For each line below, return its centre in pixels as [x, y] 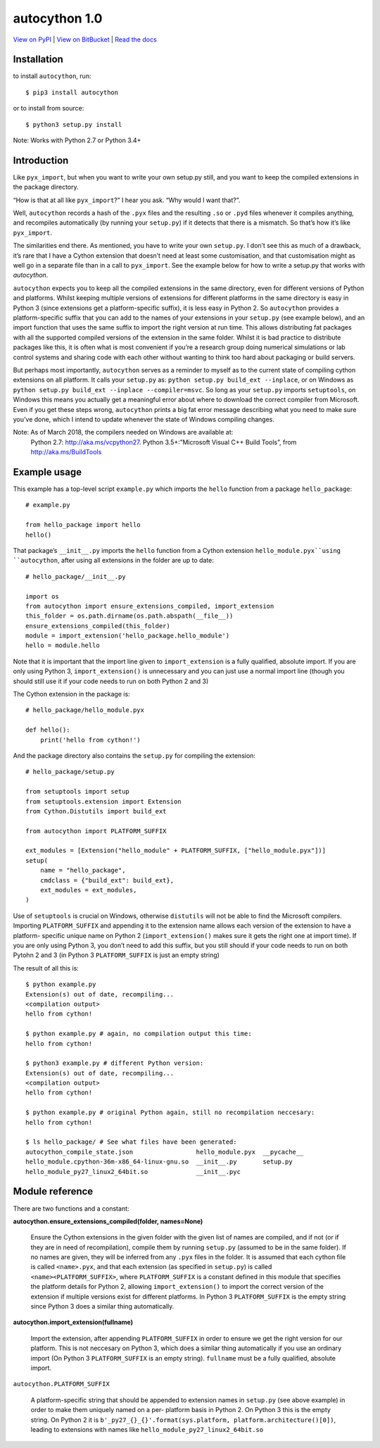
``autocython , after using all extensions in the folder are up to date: [114, 561]
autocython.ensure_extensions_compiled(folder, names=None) [108, 1221]
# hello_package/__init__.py [76, 576]
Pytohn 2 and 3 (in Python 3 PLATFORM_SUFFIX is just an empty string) [116, 955]
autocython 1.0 [58, 18]
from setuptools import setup [78, 792]
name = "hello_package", [83, 870]
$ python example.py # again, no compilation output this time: [139, 1034]
